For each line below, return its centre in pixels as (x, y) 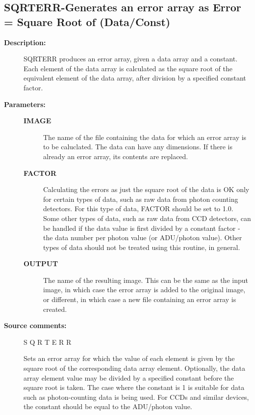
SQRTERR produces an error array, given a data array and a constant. (131, 59)
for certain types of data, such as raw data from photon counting (141, 199)
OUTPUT (41, 263)
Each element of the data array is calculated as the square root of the (128, 68)
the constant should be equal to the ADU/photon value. (108, 406)
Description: (25, 42)
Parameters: (25, 104)
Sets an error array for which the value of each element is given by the (129, 358)
